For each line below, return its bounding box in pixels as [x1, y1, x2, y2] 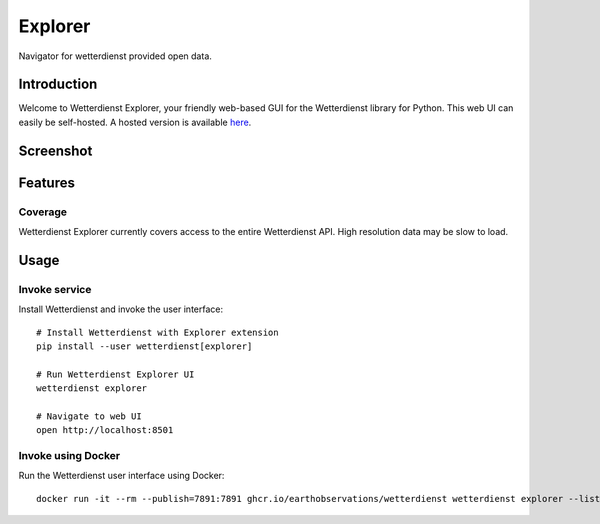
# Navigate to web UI [36, 410, 142, 422]
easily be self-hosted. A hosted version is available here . [18, 116, 252, 128]
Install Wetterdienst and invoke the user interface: [18, 303, 224, 315]
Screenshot [18, 142, 93, 159]
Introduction [18, 76, 98, 93]
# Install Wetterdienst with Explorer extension [36, 326, 279, 338]
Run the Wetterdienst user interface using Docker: [18, 470, 225, 482]
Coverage [18, 205, 68, 219]
